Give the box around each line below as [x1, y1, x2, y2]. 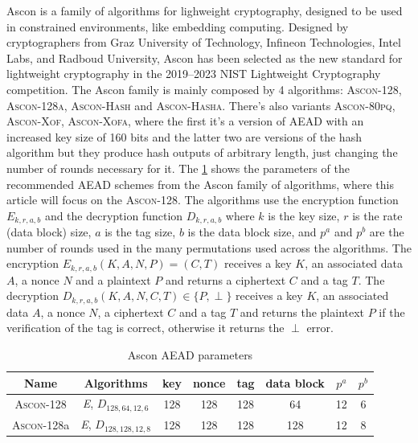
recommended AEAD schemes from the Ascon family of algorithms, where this [6, 175, 394, 192]
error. [306, 319, 334, 336]
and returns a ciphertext [165, 271, 286, 288]
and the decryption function [44, 207, 183, 224]
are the [369, 224, 404, 240]
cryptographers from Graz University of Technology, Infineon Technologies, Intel [6, 34, 401, 51]
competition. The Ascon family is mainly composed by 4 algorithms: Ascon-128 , [6, 80, 402, 97]
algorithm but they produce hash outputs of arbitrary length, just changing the [6, 144, 398, 161]
